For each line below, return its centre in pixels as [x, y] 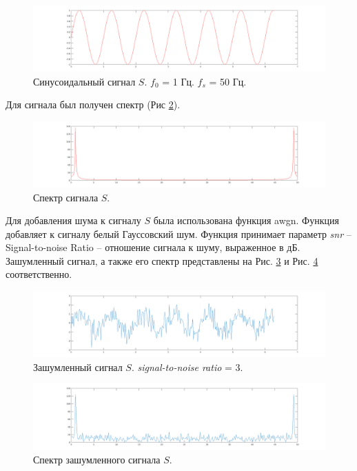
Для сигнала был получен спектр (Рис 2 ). [93, 104]
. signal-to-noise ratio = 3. [187, 367]
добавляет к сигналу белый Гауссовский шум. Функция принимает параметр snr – [178, 233]
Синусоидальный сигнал [84, 81]
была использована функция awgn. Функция [246, 220]
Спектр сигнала [66, 197]
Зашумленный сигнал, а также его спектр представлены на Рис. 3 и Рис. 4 [162, 260]
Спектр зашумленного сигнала [97, 459]
